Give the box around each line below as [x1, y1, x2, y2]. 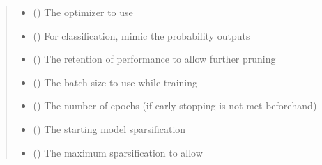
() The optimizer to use [33, 5, 133, 19]
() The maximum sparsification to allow [33, 145, 203, 159]
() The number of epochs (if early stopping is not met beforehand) [33, 98, 317, 113]
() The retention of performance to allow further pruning [33, 52, 276, 66]
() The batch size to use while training [33, 74, 198, 89]
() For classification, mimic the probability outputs [33, 28, 250, 42]
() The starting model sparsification [33, 121, 186, 136]
